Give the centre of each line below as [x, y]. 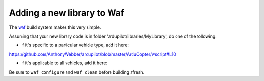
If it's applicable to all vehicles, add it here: [64, 63]
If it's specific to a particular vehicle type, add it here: [75, 45]
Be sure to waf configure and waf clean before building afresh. [77, 72]
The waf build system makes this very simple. [55, 27]
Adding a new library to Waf [67, 13]
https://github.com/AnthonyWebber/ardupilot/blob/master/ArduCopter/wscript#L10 [92, 54]
